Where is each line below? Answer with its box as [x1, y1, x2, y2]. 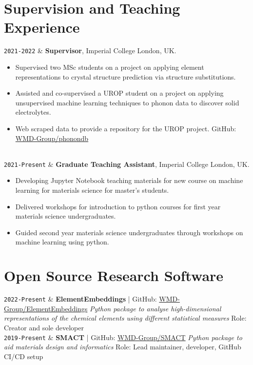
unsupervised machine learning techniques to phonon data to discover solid [15, 97, 239, 107]
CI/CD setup [4, 351, 43, 361]
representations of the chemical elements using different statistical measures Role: [4, 313, 247, 323]
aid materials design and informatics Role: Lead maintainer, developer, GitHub [4, 342, 241, 352]
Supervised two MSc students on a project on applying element [15, 61, 204, 72]
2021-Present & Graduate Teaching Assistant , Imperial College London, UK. [4, 159, 250, 169]
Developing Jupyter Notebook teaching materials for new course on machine [15, 175, 243, 185]
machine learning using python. [15, 237, 109, 247]
